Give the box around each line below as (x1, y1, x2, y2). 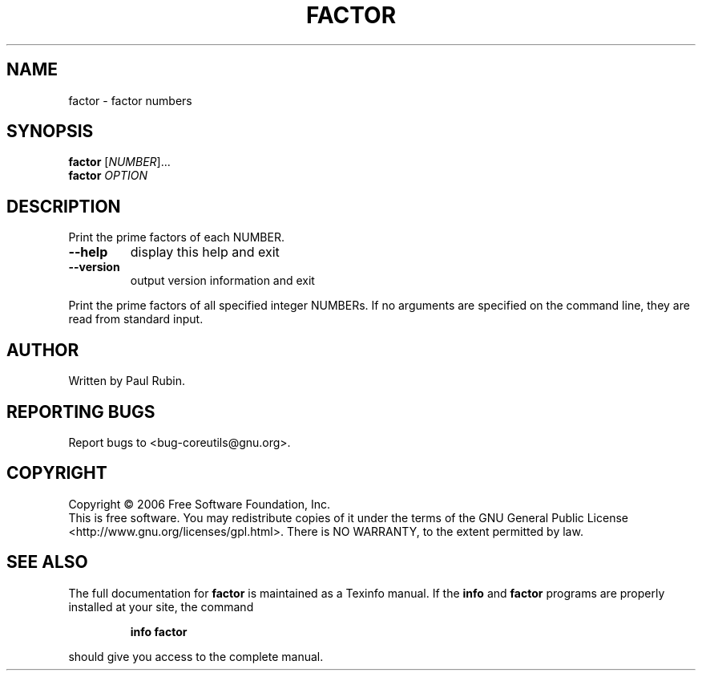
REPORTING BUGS (6, 401, 155, 422)
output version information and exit (130, 274, 315, 288)
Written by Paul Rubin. (68, 374, 185, 388)
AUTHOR (6, 339, 79, 360)
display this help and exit (130, 244, 280, 261)
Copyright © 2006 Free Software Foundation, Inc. (68, 497, 331, 511)
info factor (130, 624, 188, 638)
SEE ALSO (6, 552, 88, 573)
